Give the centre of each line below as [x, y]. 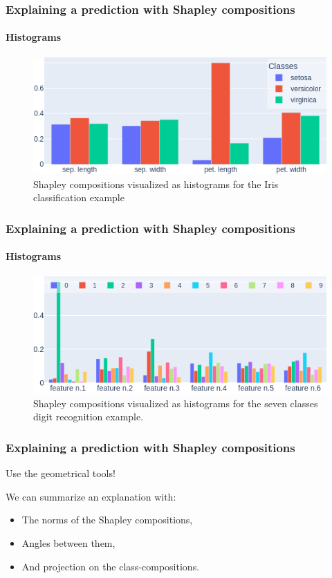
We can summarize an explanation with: [91, 496]
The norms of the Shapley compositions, [107, 520]
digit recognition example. [89, 417]
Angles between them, [68, 543]
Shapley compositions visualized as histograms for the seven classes [176, 403]
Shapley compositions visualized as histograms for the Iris [156, 184]
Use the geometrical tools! [61, 473]
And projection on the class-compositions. [111, 566]
